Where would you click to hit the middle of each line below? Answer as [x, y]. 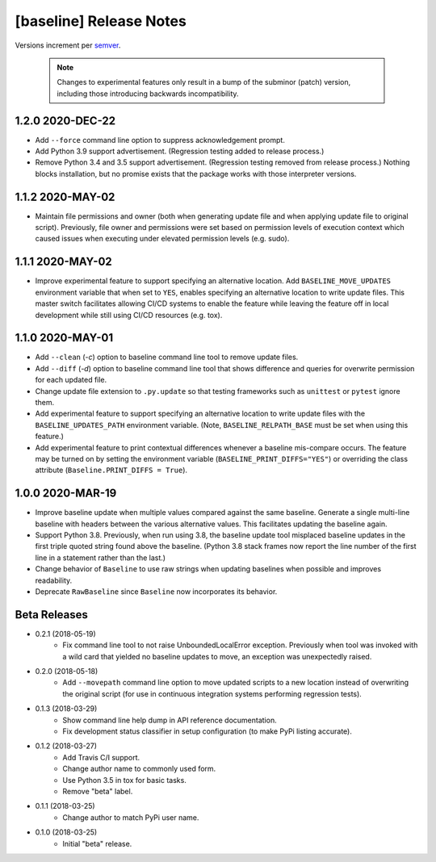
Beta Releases [52, 615]
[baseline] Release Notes [101, 21]
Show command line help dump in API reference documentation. [170, 720]
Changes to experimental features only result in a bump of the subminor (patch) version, [204, 82]
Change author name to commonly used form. [139, 769]
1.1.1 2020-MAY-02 [63, 262]
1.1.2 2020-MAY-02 [65, 197]
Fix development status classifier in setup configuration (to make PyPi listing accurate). [208, 731]
